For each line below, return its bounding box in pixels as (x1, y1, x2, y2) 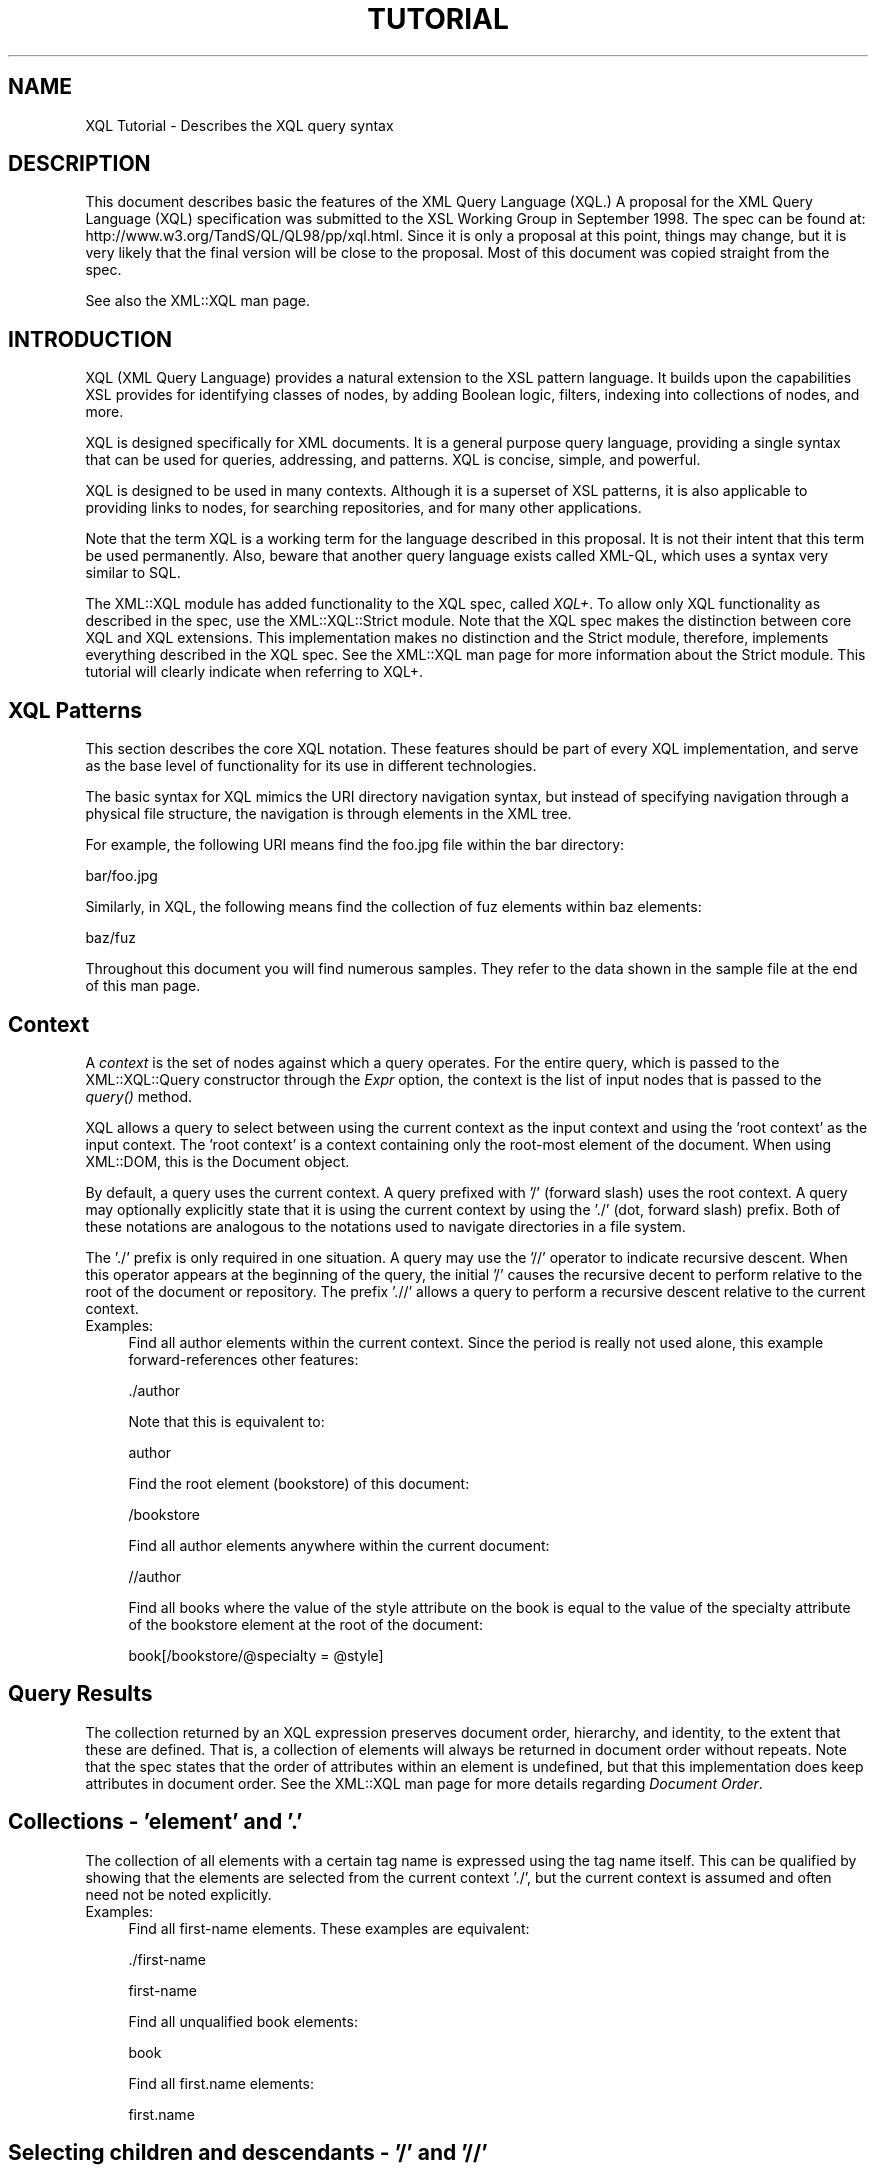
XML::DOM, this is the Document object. (85, 1152, 350, 1170)
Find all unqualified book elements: (128, 2012, 358, 2030)
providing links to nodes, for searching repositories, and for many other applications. (85, 499, 642, 517)
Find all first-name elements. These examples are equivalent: (128, 1919, 530, 1937)
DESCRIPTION (8, 151, 151, 177)
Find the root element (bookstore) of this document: (128, 1474, 470, 1492)
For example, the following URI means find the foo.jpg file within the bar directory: (85, 836, 625, 854)
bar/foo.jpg (85, 867, 158, 885)
